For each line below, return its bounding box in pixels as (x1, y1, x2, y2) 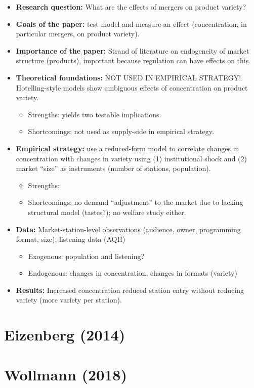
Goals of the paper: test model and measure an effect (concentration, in (16, 18, 247, 29)
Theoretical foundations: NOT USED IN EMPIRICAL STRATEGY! (16, 72, 241, 82)
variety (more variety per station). (16, 294, 122, 305)
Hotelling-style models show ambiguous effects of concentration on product (16, 82, 248, 93)
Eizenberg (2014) (4, 324, 125, 345)
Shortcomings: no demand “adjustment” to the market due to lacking (28, 197, 243, 207)
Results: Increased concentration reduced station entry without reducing (16, 284, 244, 295)
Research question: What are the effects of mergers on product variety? (16, 2, 246, 12)
